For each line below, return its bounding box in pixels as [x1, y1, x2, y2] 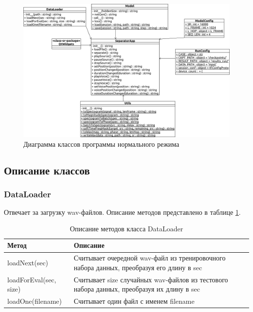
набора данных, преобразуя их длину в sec [73, 284, 200, 294]
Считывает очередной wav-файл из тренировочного [73, 253, 226, 263]
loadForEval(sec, [7, 274, 56, 284]
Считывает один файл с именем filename [73, 296, 195, 306]
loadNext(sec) [7, 258, 49, 268]
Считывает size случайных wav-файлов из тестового [73, 274, 228, 284]
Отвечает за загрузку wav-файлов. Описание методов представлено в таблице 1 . [4, 207, 241, 217]
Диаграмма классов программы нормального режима [23, 139, 180, 149]
